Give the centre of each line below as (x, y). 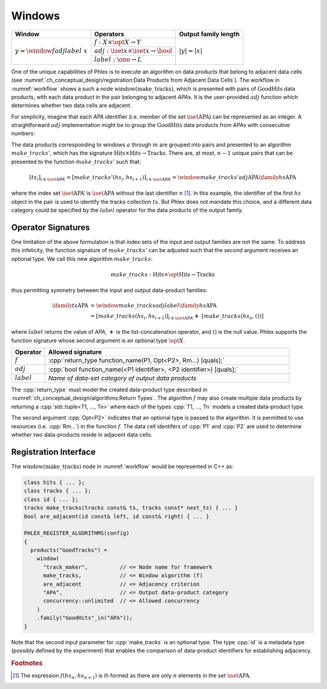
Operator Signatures (51, 227)
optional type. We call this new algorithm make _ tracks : (82, 259)
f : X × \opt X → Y (118, 42)
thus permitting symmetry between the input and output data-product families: (109, 290)
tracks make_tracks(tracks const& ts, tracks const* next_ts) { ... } (131, 508)
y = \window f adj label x (51, 51)
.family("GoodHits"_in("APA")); (85, 618)
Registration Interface (54, 452)
